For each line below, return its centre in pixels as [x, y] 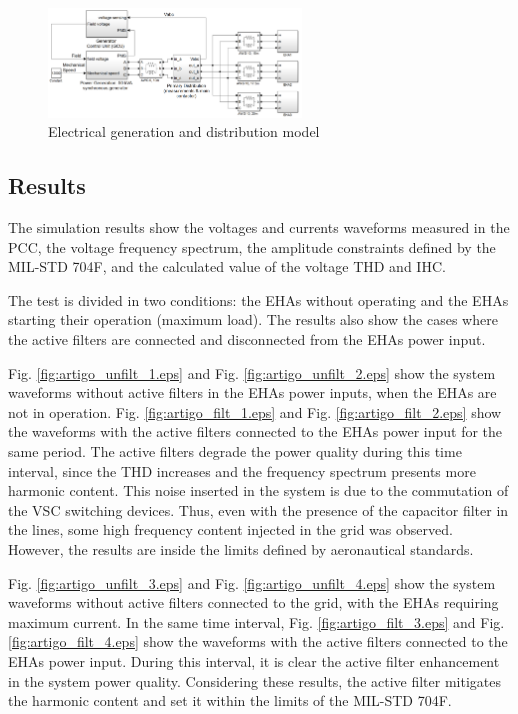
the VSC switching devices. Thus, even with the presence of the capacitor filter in [258, 509]
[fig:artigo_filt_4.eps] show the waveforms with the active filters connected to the [258, 641]
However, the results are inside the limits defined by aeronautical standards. [241, 548]
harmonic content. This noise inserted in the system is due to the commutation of [258, 490]
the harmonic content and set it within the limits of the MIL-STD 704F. [230, 700]
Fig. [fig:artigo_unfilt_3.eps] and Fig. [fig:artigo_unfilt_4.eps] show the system [252, 582]
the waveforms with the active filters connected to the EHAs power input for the [255, 431]
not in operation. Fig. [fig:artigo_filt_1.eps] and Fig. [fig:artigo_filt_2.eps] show [255, 411]
